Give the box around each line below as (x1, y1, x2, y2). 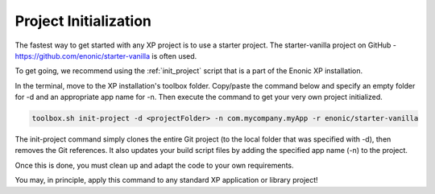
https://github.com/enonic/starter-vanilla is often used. (14, 51, 197, 60)
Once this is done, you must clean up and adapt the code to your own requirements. (14, 160, 294, 170)
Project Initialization (14, 12, 152, 30)
